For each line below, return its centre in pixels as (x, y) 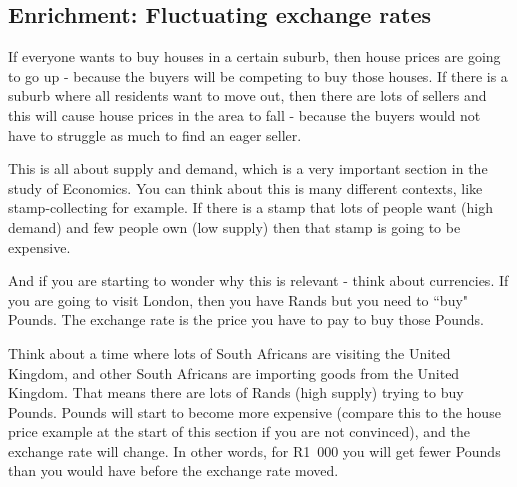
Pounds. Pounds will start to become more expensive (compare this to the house (254, 411)
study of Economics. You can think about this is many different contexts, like (245, 187)
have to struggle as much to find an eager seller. (155, 134)
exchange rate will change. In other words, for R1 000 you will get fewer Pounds (254, 450)
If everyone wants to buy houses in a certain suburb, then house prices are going (254, 56)
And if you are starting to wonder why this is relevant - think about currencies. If (258, 280)
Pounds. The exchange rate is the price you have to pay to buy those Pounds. (246, 319)
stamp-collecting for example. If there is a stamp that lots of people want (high (250, 207)
